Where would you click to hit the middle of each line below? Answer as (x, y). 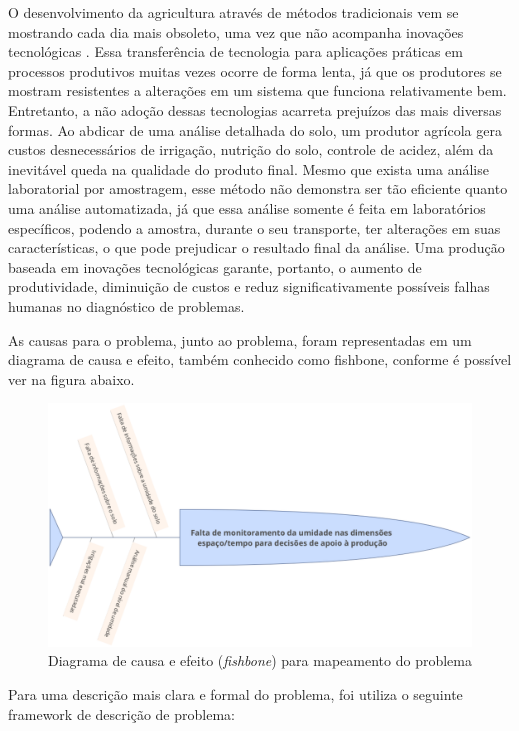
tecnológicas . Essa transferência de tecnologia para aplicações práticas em (235, 51)
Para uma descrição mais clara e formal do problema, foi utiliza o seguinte (235, 693)
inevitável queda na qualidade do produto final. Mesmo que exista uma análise (248, 168)
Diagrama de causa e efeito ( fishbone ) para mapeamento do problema (260, 660)
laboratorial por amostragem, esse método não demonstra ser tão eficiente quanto (258, 188)
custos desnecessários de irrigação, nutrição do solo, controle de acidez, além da (251, 149)
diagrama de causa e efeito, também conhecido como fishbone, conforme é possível (260, 359)
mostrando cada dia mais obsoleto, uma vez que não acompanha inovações (236, 31)
